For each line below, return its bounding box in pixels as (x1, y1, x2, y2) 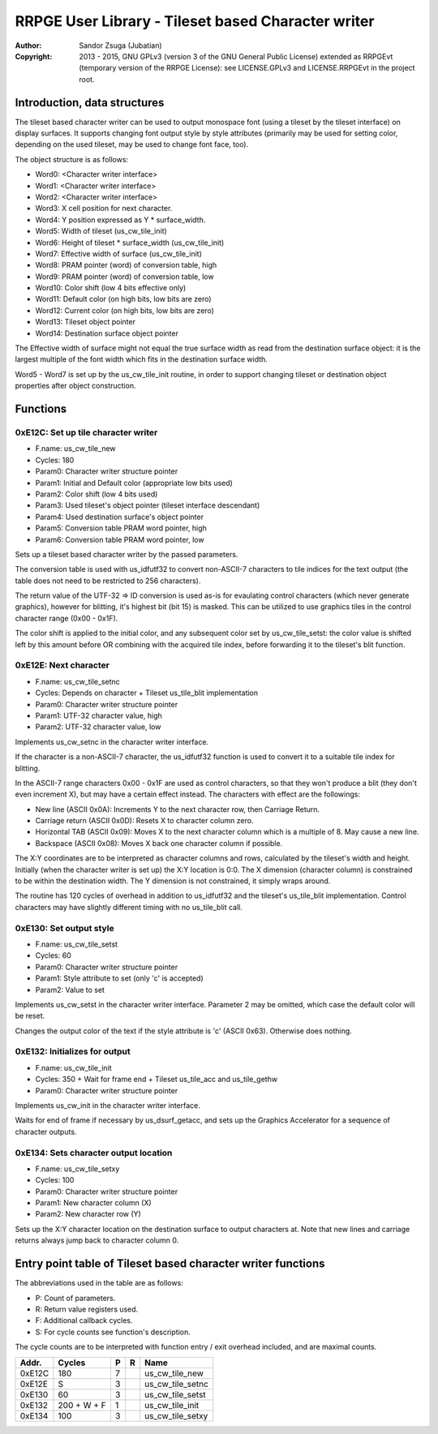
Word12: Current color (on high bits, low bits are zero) (35, 305, 215, 316)
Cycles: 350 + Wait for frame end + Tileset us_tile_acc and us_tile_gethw (35, 1075, 278, 1084)
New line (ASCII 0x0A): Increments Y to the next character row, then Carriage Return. (35, 804, 320, 814)
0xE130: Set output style (15, 922, 114, 934)
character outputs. (15, 1127, 77, 1136)
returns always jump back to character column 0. (15, 1235, 179, 1245)
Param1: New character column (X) (35, 1198, 152, 1208)
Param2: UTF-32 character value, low (35, 722, 161, 732)
